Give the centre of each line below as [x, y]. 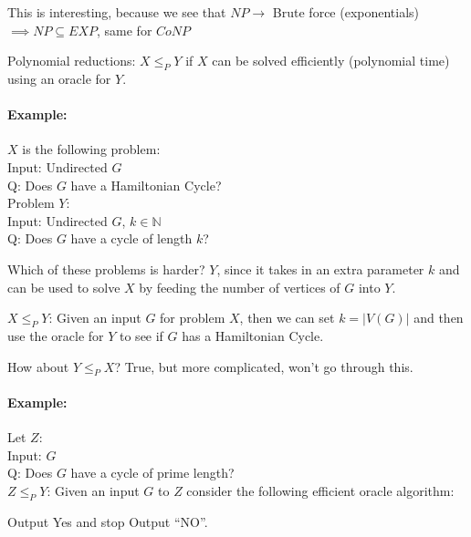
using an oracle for [59, 78]
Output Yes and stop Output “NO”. [108, 521]
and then [439, 318]
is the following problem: [91, 149]
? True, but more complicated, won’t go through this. [264, 366]
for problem [193, 318]
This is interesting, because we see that [117, 12]
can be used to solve [64, 287]
